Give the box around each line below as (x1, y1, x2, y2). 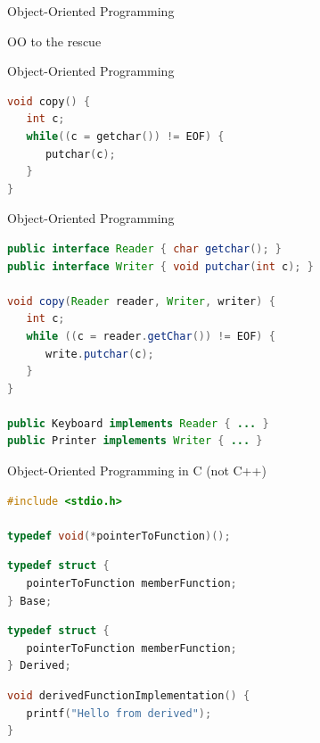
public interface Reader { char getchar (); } (7, 242, 282, 255)
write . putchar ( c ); (45, 347, 154, 360)
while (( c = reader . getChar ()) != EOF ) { (26, 329, 275, 343)
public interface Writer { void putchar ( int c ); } (7, 260, 314, 273)
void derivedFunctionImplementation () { (7, 689, 250, 702)
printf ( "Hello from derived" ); (26, 706, 212, 720)
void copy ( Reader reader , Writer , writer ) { (7, 294, 275, 308)
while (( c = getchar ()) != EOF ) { (26, 129, 225, 143)
